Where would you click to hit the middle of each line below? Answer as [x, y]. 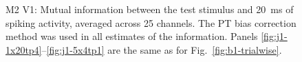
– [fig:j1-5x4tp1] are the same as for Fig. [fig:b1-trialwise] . [162, 49]
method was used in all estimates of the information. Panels [132, 36]
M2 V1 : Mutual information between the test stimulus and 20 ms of [150, 9]
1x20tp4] [24, 49]
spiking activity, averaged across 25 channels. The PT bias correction [151, 22]
